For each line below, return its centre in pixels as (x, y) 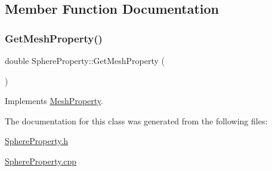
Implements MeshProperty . (54, 101)
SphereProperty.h (37, 141)
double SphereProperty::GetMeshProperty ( (85, 60)
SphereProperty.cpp (41, 161)
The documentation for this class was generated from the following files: (136, 120)
